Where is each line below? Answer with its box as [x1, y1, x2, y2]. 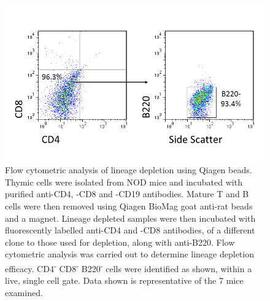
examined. [5, 286, 43, 299]
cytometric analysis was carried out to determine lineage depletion [5, 248, 254, 260]
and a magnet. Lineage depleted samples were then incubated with [5, 211, 256, 224]
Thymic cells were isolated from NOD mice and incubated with [5, 175, 242, 188]
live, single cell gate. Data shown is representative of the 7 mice [5, 274, 244, 287]
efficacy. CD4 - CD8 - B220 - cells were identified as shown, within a [5, 260, 252, 275]
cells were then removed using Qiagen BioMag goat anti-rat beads [5, 199, 253, 212]
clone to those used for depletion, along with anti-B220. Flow [5, 235, 235, 248]
